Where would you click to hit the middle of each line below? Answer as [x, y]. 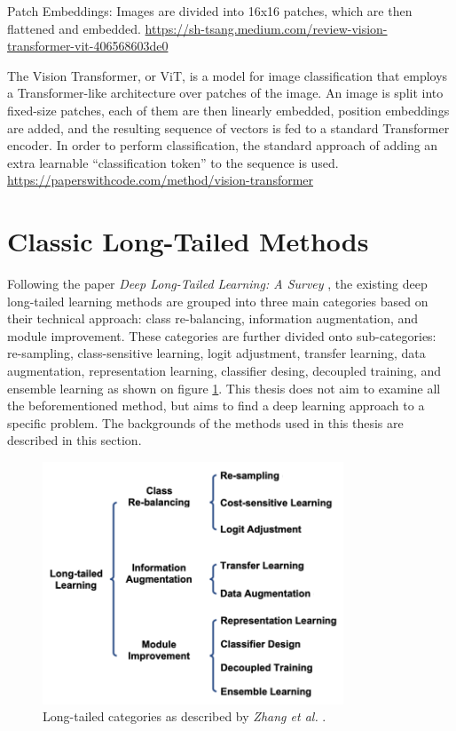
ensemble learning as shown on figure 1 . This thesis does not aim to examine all [224, 388]
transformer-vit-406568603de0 [88, 46]
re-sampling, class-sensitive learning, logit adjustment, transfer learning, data [216, 353]
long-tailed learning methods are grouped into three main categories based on [218, 301]
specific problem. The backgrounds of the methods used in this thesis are [205, 422]
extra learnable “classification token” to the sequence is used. [173, 162]
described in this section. [75, 440]
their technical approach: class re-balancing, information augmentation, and [213, 318]
